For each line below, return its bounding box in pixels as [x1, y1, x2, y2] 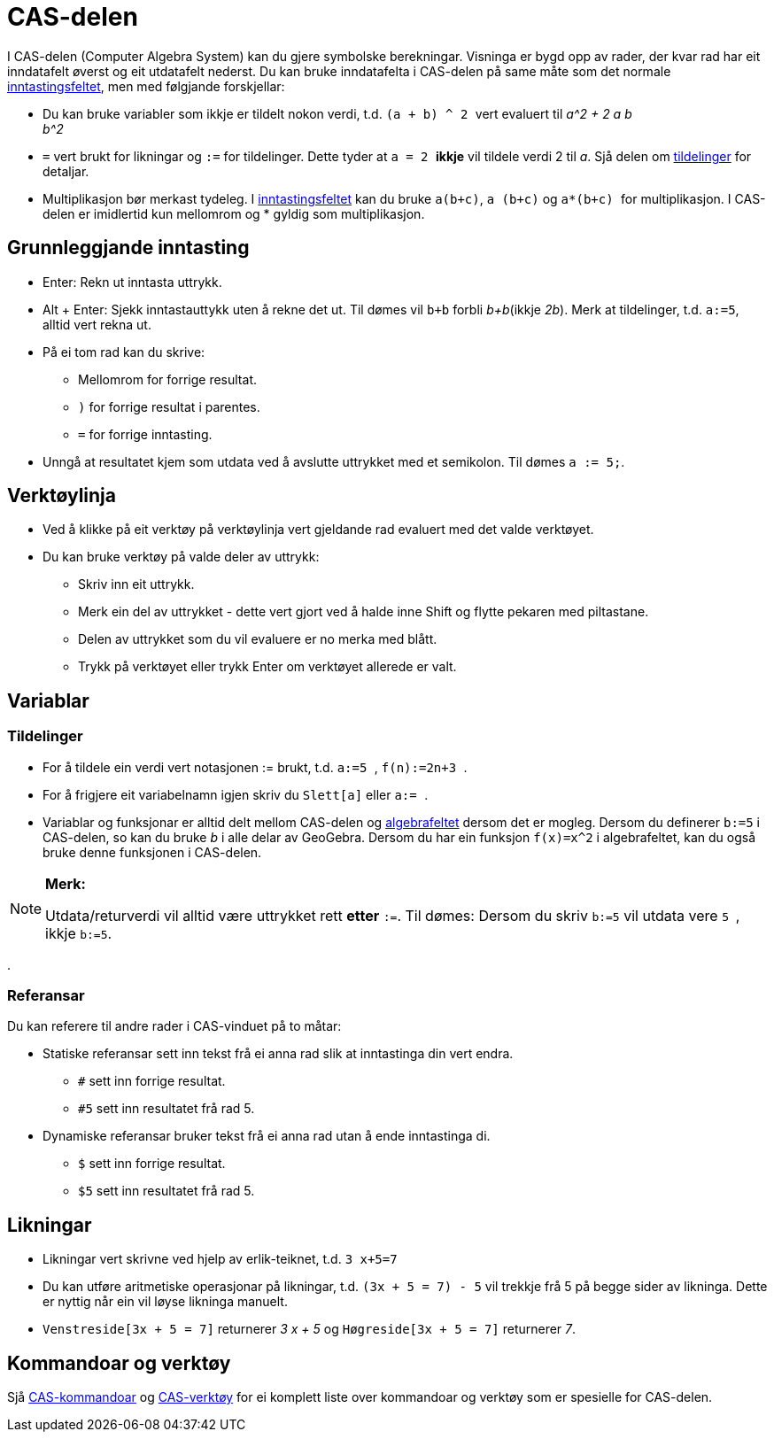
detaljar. [43, 163, 89, 179]
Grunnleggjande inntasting [7, 236, 250, 259]
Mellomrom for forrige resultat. [78, 371, 257, 387]
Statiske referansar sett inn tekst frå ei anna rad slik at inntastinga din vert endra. [43, 1046, 514, 1062]
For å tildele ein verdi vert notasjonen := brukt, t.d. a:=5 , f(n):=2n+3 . [43, 759, 468, 775]
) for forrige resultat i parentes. [78, 398, 260, 414]
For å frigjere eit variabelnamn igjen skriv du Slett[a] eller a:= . [43, 786, 429, 802]
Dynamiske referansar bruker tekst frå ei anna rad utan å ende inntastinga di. [43, 1128, 491, 1144]
